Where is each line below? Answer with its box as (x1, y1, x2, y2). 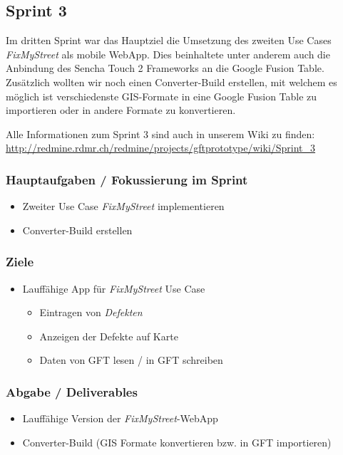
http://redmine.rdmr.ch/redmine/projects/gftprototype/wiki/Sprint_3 (6, 140, 316, 155)
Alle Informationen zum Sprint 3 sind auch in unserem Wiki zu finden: (6, 126, 315, 141)
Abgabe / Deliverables (6, 382, 138, 400)
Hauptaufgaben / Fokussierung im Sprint (6, 170, 248, 188)
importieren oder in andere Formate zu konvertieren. (6, 103, 236, 117)
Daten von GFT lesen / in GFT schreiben (39, 352, 223, 367)
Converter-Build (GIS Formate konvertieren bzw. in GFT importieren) (22, 434, 332, 449)
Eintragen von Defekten (39, 305, 143, 320)
